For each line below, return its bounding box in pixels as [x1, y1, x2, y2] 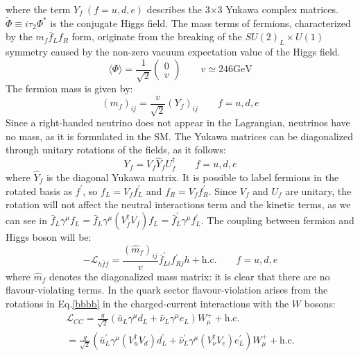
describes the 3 [146, 2, 210, 16]
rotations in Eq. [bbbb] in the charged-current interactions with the [6, 296, 289, 311]
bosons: [304, 296, 336, 311]
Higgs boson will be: [6, 230, 92, 244]
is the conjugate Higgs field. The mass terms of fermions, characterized [50, 15, 351, 30]
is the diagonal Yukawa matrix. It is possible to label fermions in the [46, 169, 339, 184]
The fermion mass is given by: [6, 81, 133, 96]
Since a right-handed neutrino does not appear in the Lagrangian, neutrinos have [6, 115, 350, 130]
